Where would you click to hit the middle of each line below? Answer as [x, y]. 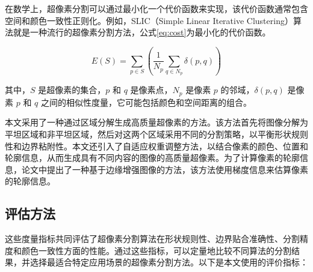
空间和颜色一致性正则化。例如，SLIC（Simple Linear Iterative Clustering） [149, 20]
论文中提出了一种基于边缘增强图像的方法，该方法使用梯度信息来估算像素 [165, 169]
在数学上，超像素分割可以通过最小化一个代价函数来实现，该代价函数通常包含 [156, 8]
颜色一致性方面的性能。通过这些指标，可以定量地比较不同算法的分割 [156, 250]
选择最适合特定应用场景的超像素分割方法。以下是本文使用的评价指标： [169, 262]
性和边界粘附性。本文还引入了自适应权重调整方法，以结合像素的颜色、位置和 [156, 146]
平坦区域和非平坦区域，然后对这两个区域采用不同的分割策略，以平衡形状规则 [156, 134]
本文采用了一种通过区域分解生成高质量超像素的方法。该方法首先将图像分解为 [156, 122]
